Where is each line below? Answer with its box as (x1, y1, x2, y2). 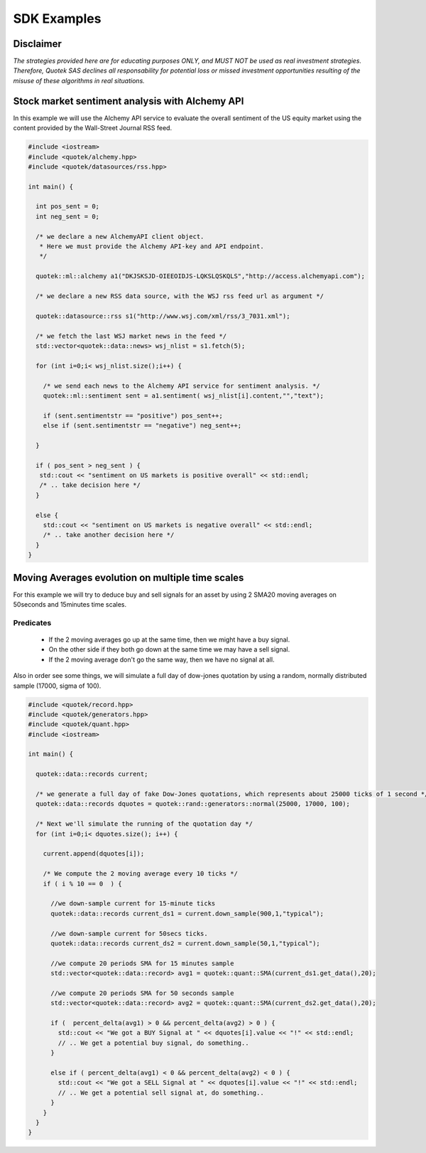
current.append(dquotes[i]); (43, 850, 145, 858)
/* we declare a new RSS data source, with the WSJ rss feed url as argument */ (35, 292, 324, 300)
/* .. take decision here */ (39, 481, 141, 489)
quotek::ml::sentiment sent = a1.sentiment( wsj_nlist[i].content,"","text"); (43, 391, 324, 400)
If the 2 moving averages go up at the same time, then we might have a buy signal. (48, 635, 290, 644)
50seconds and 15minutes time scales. (13, 600, 127, 609)
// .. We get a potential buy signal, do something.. (58, 1038, 249, 1047)
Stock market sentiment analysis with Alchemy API (13, 95, 244, 107)
